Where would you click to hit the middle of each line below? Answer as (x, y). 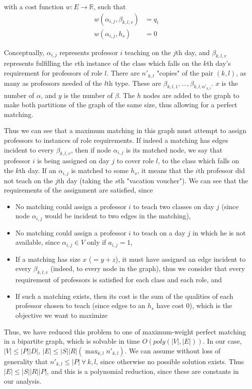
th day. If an (38, 170)
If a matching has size (48, 259)
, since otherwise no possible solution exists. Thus (170, 361)
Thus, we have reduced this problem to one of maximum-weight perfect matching (125, 331)
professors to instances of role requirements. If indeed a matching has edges (116, 140)
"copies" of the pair (185, 73)
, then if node (91, 149)
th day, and (193, 52)
